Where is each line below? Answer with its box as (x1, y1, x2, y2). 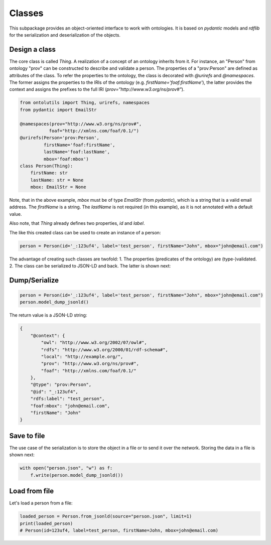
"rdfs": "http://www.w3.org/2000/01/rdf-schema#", (41, 347, 168, 352)
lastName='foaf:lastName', (43, 149, 110, 155)
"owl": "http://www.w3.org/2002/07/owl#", (41, 340, 148, 346)
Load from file (9, 487, 54, 495)
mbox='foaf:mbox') (43, 156, 89, 162)
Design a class (9, 45, 56, 54)
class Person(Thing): (20, 163, 73, 169)
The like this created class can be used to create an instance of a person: (9, 229, 161, 235)
